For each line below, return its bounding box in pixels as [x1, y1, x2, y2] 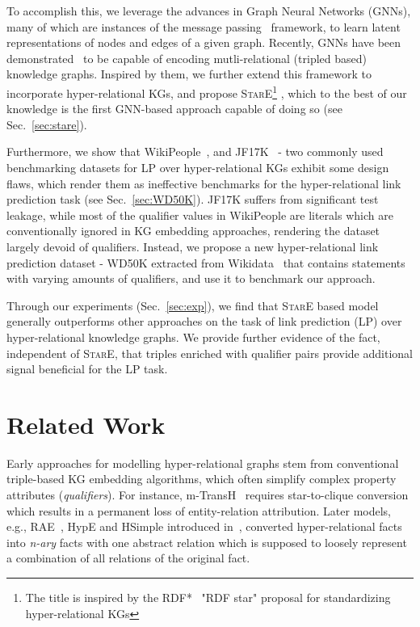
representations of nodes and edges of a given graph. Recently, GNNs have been [6, 34, 401, 51]
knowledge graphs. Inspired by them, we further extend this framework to [6, 65, 372, 82]
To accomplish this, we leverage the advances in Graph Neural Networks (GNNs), [6, 2, 411, 19]
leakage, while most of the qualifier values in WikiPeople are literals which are [6, 206, 393, 223]
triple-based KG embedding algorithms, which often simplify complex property [6, 470, 397, 487]
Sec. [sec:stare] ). [6, 116, 87, 133]
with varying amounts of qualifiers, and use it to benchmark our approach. [6, 270, 376, 287]
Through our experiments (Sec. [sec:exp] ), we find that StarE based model [6, 297, 379, 313]
